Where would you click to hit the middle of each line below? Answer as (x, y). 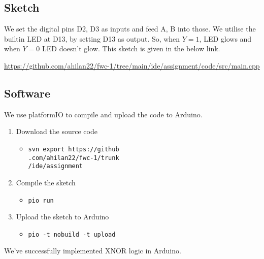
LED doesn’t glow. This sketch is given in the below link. (131, 48)
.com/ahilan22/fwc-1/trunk (74, 158)
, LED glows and (225, 38)
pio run (41, 200)
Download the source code (57, 131)
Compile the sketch (46, 182)
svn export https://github (74, 149)
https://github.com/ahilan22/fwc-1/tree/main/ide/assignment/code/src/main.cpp (132, 65)
